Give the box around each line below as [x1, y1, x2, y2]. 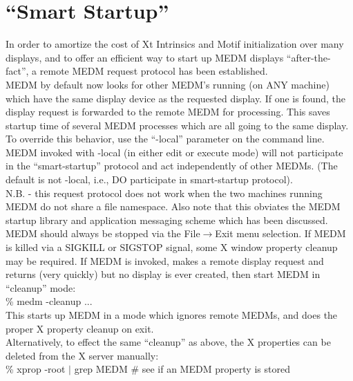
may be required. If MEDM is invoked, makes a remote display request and [6, 253, 324, 268]
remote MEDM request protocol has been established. [39, 64, 268, 78]
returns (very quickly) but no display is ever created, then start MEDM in [6, 267, 321, 281]
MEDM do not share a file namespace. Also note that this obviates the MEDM [6, 199, 341, 214]
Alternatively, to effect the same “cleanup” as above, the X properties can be [6, 335, 331, 349]
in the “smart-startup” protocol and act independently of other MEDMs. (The [6, 158, 338, 173]
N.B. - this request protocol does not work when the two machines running [6, 185, 323, 200]
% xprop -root [6, 362, 66, 376]
